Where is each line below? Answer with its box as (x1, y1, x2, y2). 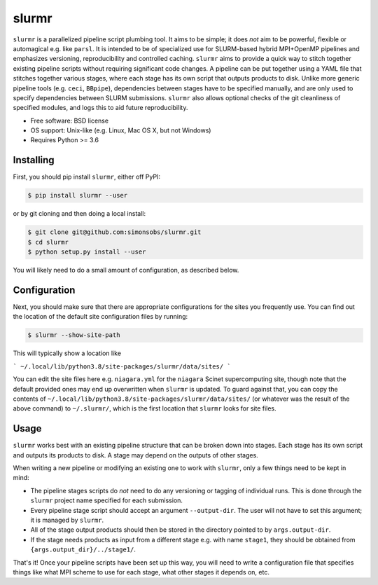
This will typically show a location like (13, 349, 122, 357)
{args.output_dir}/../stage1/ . (30, 545, 136, 553)
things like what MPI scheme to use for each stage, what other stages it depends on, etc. (13, 567, 269, 576)
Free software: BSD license (30, 116, 108, 125)
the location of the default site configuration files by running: (13, 312, 188, 321)
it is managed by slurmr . (30, 516, 104, 524)
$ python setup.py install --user (27, 248, 146, 256)
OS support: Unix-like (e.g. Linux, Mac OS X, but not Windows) (30, 126, 211, 135)
